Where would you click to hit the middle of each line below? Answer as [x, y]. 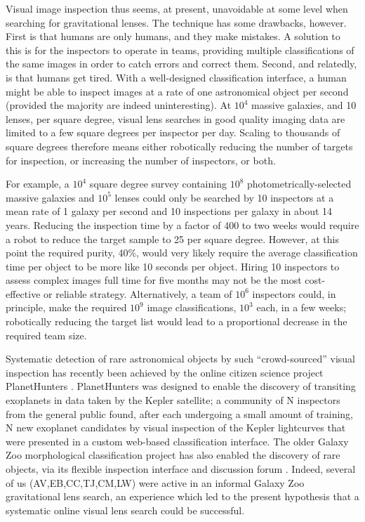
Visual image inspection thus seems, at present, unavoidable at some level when [177, 8]
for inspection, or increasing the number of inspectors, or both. [141, 160]
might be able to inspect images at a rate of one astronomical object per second [177, 91]
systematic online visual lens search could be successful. [125, 510]
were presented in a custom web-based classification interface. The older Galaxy [177, 441]
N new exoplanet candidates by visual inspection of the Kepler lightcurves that [176, 428]
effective [23, 293]
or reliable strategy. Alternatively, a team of [138, 293]
